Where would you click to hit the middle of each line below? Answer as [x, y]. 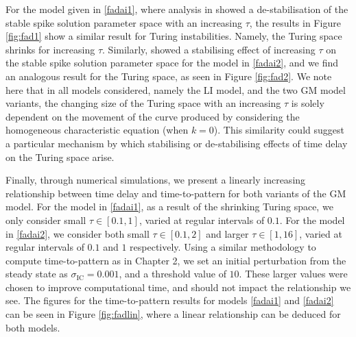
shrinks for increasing [50, 49]
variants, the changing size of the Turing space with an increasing [143, 103]
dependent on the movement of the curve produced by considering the [153, 116]
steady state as [37, 274]
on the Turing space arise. [60, 157]
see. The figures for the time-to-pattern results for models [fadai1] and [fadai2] [170, 300]
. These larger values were [293, 274]
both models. [33, 327]
